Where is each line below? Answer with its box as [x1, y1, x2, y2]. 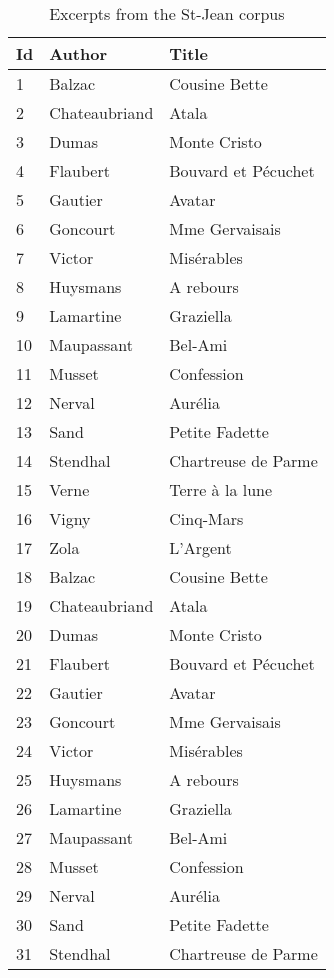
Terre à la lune [169, 478, 273, 501]
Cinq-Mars [169, 507, 244, 530]
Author [49, 42, 107, 65]
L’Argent [169, 536, 232, 559]
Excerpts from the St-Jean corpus [49, 2, 285, 25]
